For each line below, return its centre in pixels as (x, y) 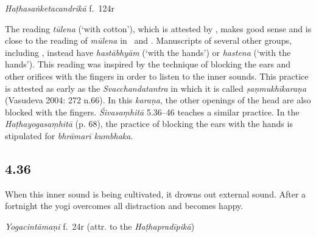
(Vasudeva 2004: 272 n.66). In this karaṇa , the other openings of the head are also (158, 100)
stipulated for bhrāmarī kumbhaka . (69, 135)
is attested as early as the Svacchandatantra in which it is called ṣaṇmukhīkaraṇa (156, 88)
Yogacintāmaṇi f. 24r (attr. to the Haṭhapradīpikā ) (100, 226)
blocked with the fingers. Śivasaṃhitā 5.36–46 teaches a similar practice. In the (152, 112)
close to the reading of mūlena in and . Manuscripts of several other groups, (148, 40)
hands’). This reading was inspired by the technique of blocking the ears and (148, 64)
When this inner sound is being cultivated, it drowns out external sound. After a (156, 194)
